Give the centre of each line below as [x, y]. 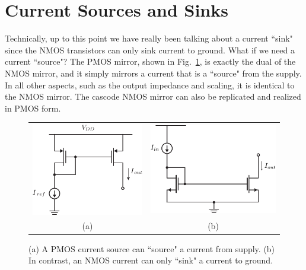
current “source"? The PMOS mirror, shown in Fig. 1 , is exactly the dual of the [150, 61]
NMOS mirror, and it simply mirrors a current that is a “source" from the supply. [153, 73]
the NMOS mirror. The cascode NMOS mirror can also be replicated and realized [153, 96]
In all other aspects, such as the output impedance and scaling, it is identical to [150, 85]
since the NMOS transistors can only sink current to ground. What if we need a [150, 50]
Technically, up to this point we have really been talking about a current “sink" [149, 38]
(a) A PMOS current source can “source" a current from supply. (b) [152, 248]
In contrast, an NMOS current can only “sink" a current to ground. [151, 260]
